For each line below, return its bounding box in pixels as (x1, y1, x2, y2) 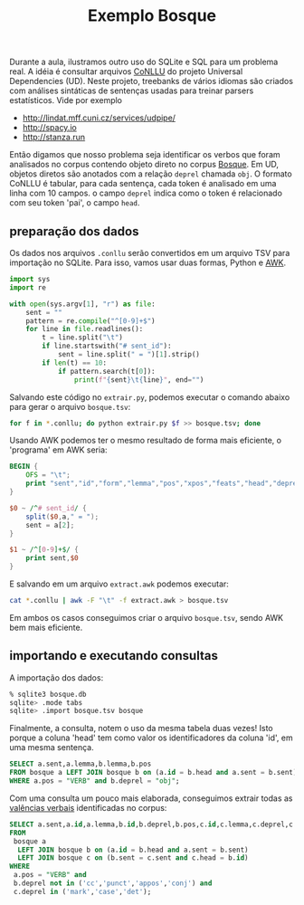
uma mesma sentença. (9, 742, 94, 753)
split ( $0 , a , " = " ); (25, 512, 100, 521)
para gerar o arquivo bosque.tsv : (9, 401, 131, 412)
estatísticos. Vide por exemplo (9, 95, 123, 106)
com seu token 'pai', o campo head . (9, 197, 140, 208)
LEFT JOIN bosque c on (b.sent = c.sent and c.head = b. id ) (17, 853, 249, 862)
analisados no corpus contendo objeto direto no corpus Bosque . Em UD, (9, 159, 279, 170)
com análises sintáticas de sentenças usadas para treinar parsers (9, 85, 254, 96)
